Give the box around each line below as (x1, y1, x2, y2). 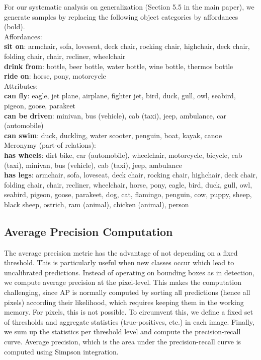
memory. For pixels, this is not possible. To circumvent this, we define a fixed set (4, 307, 253, 317)
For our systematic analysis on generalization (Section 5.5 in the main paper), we (4, 2, 254, 12)
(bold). (4, 21, 25, 32)
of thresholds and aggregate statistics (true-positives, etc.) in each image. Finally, (4, 316, 254, 327)
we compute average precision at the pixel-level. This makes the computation (4, 277, 241, 287)
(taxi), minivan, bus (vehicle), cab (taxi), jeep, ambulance (4, 159, 182, 170)
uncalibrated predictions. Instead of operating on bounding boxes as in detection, (4, 267, 254, 277)
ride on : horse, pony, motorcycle (4, 71, 106, 81)
